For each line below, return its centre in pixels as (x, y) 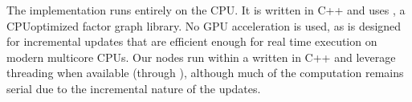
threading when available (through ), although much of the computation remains (205, 73)
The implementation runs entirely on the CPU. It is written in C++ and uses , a (206, 10)
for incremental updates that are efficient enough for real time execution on (192, 41)
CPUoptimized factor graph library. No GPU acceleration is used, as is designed (204, 25)
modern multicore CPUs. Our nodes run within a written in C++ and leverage (201, 57)
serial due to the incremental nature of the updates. (134, 88)
